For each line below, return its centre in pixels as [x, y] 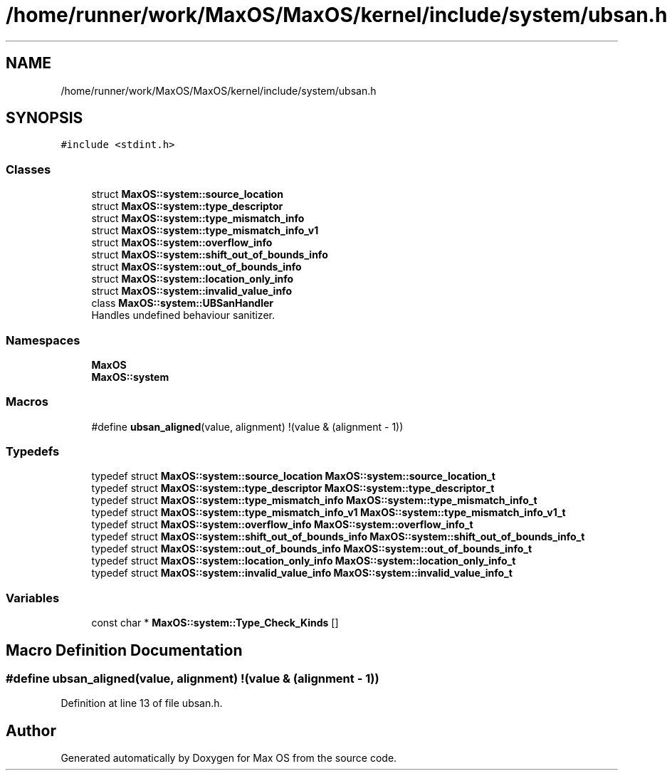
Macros [27, 402]
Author [31, 730]
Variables [33, 598]
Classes [28, 169]
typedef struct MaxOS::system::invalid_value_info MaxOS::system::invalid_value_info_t [302, 573]
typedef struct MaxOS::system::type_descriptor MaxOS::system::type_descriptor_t [293, 488]
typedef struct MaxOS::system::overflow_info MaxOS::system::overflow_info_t [282, 525]
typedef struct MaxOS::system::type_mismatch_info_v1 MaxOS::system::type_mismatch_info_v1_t [329, 513]
